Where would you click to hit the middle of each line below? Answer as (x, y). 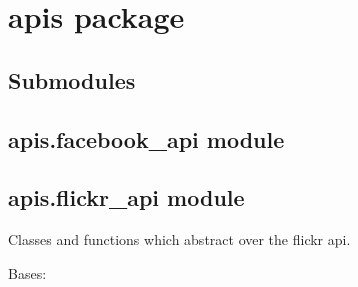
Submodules (72, 79)
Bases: (27, 272)
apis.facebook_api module (146, 138)
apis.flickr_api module (126, 197)
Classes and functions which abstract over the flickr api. (179, 239)
